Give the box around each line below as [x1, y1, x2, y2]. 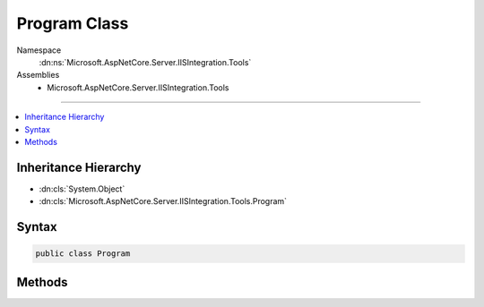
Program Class [16, 13, 129, 33]
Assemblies [16, 70, 60, 81]
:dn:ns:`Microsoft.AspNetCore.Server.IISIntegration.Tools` [39, 56, 252, 67]
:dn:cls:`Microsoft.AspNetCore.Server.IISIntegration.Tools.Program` [39, 196, 287, 207]
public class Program [35, 249, 131, 259]
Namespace [16, 45, 62, 55]
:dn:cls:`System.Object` [39, 183, 125, 194]
